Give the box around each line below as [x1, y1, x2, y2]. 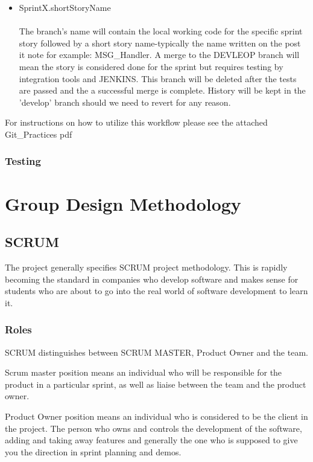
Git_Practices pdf [5, 127, 72, 140]
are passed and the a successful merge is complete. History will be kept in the [19, 84, 306, 97]
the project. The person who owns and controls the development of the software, [5, 422, 302, 434]
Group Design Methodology [5, 191, 241, 216]
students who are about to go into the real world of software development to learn [5, 284, 308, 297]
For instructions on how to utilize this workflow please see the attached [5, 116, 268, 129]
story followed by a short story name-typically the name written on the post [19, 36, 301, 49]
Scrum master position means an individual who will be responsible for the [5, 366, 282, 379]
